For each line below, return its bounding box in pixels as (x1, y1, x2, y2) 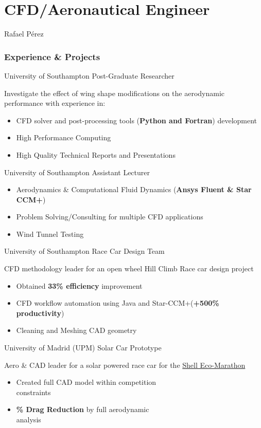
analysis (16, 414, 41, 424)
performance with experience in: (4, 98, 106, 108)
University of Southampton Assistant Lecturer (4, 166, 150, 177)
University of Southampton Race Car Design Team (4, 246, 165, 256)
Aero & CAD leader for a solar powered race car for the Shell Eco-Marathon (4, 359, 246, 370)
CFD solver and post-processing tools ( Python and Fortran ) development (16, 115, 257, 125)
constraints (16, 386, 51, 397)
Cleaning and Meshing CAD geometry (16, 325, 137, 336)
